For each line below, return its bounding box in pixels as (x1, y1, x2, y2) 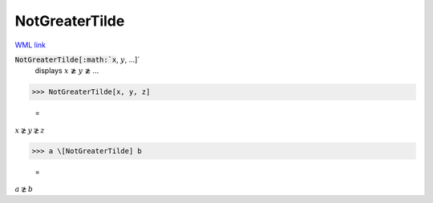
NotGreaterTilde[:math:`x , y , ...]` (14, 55, 140, 64)
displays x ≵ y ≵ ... (34, 66, 99, 75)
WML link (14, 40, 47, 50)
